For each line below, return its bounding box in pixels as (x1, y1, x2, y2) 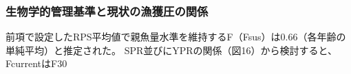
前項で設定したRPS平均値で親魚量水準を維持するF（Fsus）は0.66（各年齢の (6, 29, 346, 44)
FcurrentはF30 (6, 56, 67, 71)
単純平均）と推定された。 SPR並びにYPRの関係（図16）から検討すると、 (6, 42, 338, 57)
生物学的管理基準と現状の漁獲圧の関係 (6, 2, 209, 19)
